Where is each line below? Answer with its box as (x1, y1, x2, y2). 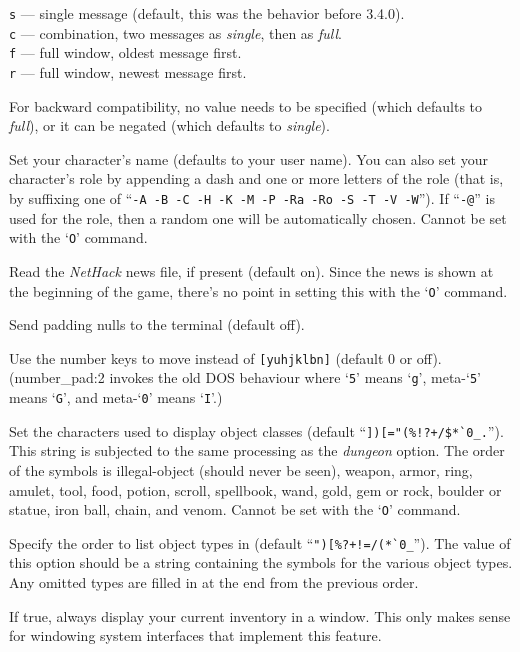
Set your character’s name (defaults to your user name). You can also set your (9, 148, 488, 169)
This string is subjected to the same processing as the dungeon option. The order (9, 440, 505, 461)
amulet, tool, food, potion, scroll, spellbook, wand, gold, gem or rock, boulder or (9, 479, 502, 500)
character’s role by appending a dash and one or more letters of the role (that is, (9, 168, 504, 189)
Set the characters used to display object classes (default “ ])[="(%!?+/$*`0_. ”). (9, 420, 504, 441)
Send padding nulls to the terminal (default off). (9, 314, 305, 335)
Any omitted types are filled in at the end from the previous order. (9, 572, 419, 593)
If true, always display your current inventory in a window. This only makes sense (9, 605, 511, 626)
